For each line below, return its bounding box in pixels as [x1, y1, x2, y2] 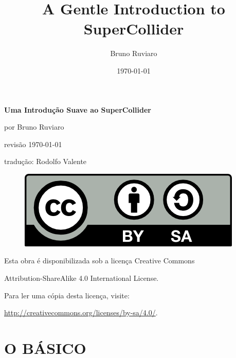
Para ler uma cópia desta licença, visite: [4, 290, 130, 300]
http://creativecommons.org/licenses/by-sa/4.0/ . [4, 307, 158, 318]
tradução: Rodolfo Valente [4, 156, 87, 167]
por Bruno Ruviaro [4, 121, 64, 132]
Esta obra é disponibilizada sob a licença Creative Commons [4, 255, 195, 266]
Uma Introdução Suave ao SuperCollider [4, 104, 151, 115]
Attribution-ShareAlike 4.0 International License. [4, 273, 159, 283]
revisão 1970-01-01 [4, 138, 62, 149]
